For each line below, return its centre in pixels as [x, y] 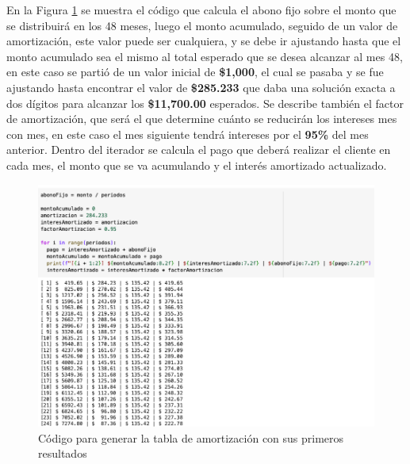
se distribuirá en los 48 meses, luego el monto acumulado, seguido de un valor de [202, 25]
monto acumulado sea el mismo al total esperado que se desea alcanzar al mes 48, [205, 56]
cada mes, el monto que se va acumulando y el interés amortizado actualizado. [197, 165]
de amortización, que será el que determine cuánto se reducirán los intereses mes [202, 119]
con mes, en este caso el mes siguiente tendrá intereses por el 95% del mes [188, 134]
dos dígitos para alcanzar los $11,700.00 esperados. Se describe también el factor [205, 103]
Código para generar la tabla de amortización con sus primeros [191, 437]
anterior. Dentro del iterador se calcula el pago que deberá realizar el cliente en [199, 150]
